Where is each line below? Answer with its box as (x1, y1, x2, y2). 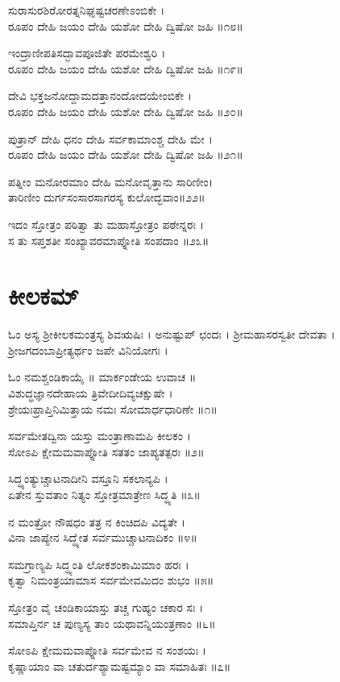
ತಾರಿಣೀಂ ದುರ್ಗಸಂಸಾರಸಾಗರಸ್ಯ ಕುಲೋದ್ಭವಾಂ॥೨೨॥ (8, 189, 205, 206)
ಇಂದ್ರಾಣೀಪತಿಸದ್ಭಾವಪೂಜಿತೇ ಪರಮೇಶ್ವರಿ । (8, 44, 166, 61)
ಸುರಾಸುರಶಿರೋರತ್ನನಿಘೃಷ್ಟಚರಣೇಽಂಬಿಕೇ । (8, 2, 165, 18)
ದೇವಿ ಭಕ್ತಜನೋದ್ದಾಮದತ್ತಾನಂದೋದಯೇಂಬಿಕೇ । (8, 87, 192, 104)
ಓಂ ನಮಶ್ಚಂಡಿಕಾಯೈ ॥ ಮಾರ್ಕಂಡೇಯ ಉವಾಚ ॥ (8, 368, 197, 385)
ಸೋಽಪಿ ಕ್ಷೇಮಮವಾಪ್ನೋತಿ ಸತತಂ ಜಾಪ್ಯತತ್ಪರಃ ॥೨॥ (8, 443, 205, 460)
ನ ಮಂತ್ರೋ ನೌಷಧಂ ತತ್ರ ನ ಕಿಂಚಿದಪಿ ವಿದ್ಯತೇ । (8, 513, 185, 530)
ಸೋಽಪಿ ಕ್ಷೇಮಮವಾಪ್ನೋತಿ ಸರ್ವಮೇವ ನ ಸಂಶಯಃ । (8, 642, 207, 659)
